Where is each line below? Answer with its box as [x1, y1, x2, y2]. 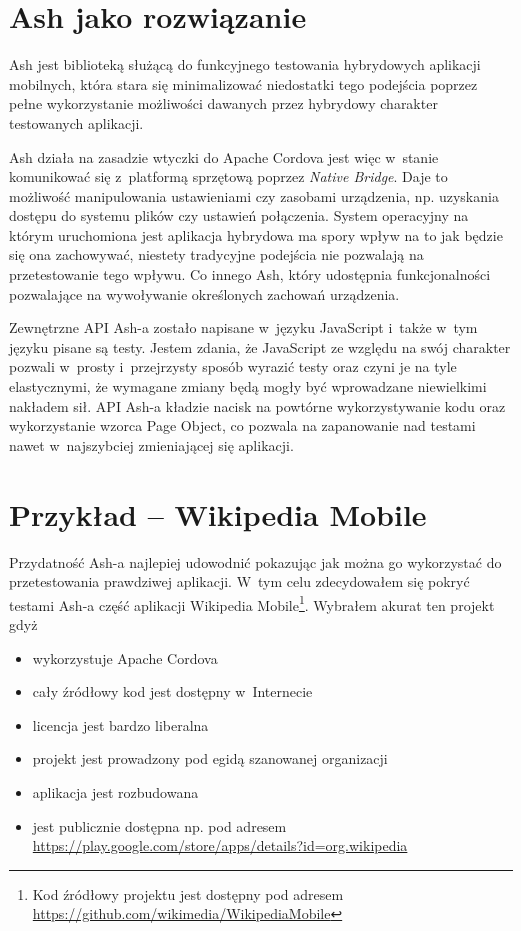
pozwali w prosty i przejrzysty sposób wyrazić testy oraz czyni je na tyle [9, 356, 457, 377]
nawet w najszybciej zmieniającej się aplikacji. [9, 434, 294, 455]
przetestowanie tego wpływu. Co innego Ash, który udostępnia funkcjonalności [9, 264, 491, 285]
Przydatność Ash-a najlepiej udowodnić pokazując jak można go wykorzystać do [9, 551, 502, 572]
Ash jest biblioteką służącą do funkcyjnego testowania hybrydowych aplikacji [9, 54, 481, 75]
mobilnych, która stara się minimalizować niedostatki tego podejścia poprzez [9, 73, 478, 94]
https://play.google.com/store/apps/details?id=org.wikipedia [32, 835, 408, 856]
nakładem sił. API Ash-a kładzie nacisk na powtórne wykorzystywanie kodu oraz [9, 395, 506, 416]
